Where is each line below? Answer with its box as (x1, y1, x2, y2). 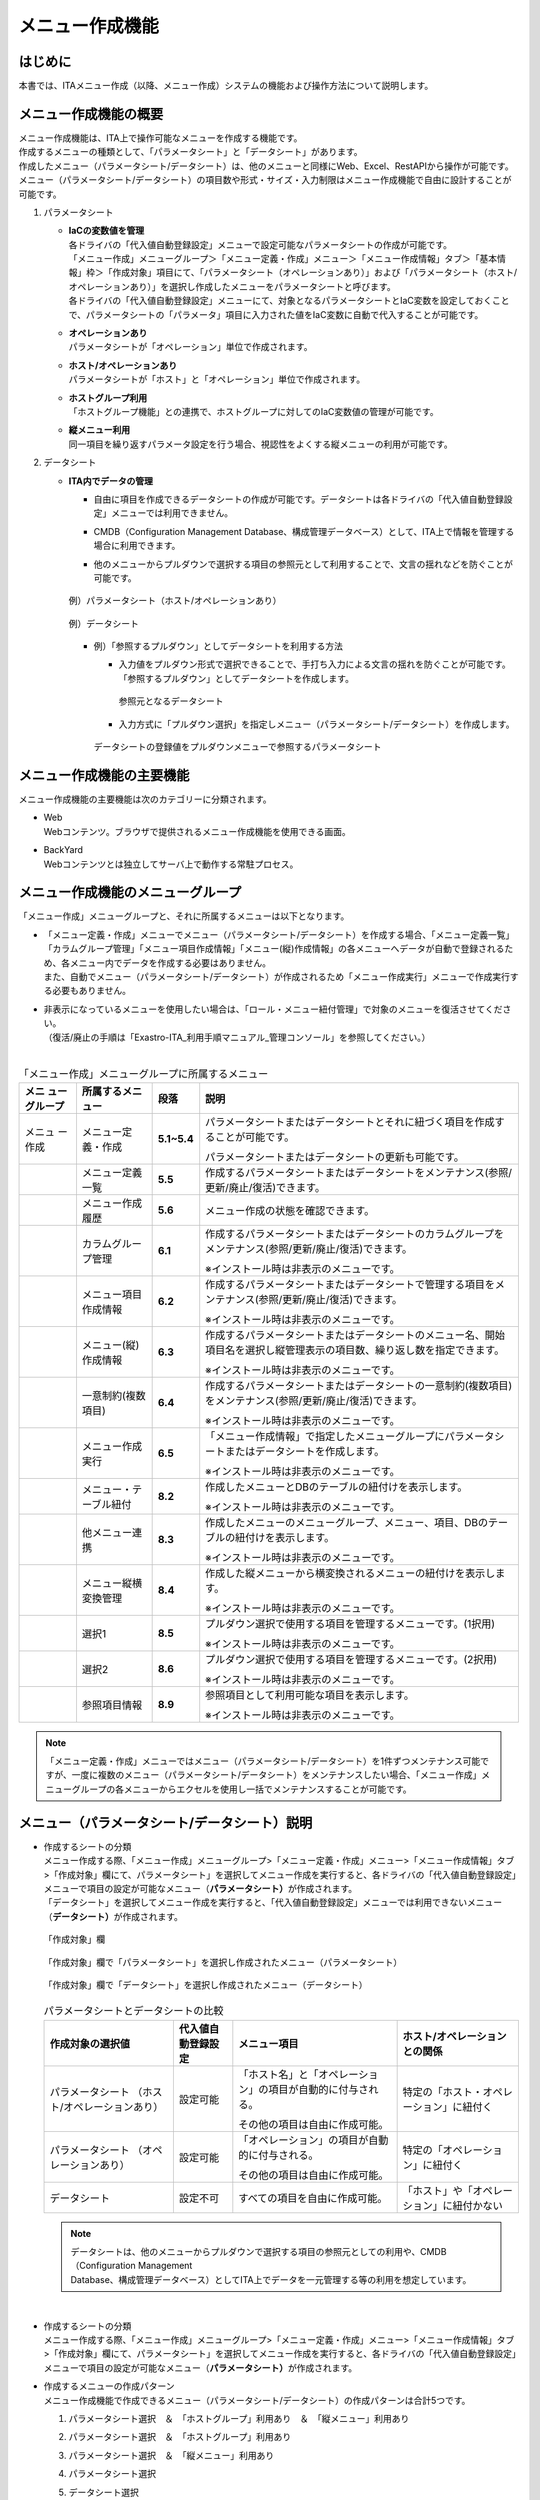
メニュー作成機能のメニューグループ (18, 884, 242, 901)
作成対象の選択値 (49, 2036, 130, 2050)
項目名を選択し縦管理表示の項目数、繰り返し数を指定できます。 (205, 1343, 505, 1357)
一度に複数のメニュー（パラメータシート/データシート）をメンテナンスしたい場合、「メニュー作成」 (71, 1769, 482, 1781)
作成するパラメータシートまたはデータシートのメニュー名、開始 (205, 1328, 505, 1342)
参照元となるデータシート (118, 695, 224, 707)
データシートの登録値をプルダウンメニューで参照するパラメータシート (93, 741, 382, 753)
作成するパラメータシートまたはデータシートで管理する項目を (205, 1277, 495, 1291)
